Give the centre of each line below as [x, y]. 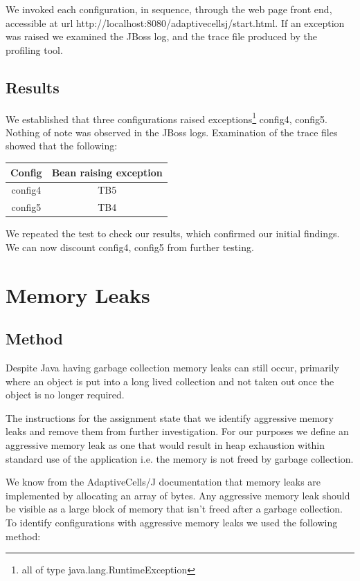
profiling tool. [34, 49]
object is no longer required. [65, 395]
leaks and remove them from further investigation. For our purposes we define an [177, 431]
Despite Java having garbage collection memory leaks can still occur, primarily [172, 368]
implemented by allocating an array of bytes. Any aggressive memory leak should [178, 495]
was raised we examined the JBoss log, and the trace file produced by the [161, 36]
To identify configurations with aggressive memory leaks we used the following [172, 522]
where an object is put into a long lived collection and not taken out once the [170, 381]
